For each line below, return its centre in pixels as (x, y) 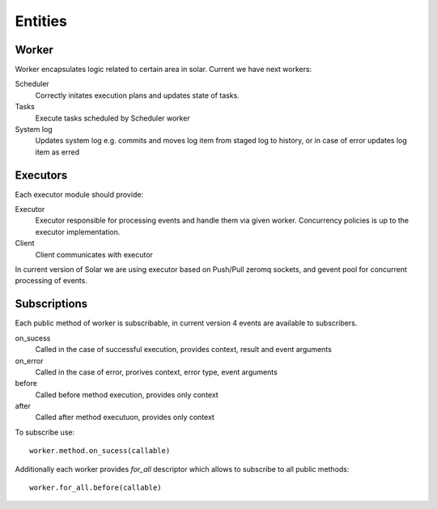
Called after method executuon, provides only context (125, 418)
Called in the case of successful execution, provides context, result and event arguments (183, 350)
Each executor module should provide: (79, 194)
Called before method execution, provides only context (127, 394)
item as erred (57, 152)
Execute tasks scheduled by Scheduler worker (112, 118)
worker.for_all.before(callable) (95, 488)
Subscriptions (51, 304)
